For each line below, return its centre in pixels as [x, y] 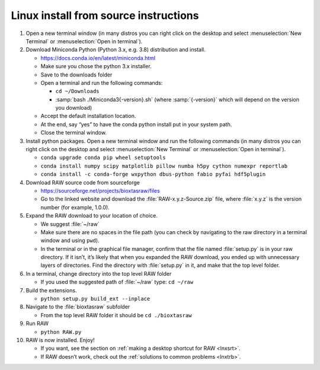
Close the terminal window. [73, 133]
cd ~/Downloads [78, 91]
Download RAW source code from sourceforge [83, 182]
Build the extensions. [51, 290]
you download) [74, 108]
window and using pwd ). [70, 241]
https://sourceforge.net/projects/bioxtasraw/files [100, 190]
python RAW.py [61, 332]
